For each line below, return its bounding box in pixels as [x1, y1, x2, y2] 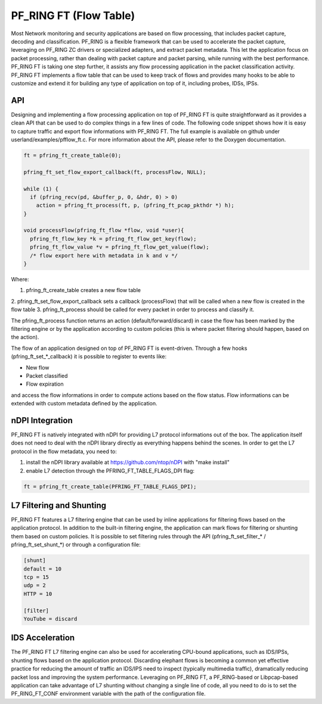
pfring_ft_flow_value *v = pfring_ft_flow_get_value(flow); [30, 244, 209, 250]
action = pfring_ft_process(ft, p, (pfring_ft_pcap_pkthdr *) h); [36, 202, 235, 209]
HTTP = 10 [23, 590, 52, 597]
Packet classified [26, 372, 68, 379]
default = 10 [23, 565, 62, 572]
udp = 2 [23, 582, 46, 589]
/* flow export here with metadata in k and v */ [30, 252, 178, 259]
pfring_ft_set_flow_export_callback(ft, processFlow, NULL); [23, 169, 206, 175]
